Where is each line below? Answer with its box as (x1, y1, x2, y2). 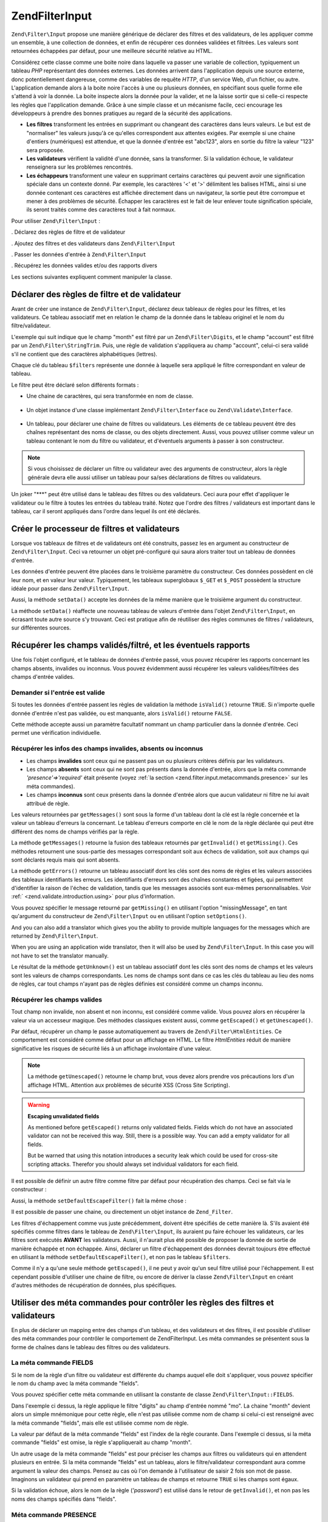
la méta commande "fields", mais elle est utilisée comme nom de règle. (11, 1419, 189, 1426)
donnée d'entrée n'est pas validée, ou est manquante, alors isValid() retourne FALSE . (11, 709, 233, 717)
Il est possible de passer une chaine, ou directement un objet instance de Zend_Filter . (11, 1208, 233, 1216)
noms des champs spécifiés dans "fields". (11, 1495, 117, 1503)
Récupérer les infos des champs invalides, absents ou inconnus (11, 745, 203, 753)
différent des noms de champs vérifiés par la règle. (11, 828, 139, 835)
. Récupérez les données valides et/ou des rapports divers (11, 262, 157, 269)
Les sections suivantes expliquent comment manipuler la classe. (11, 273, 173, 280)
